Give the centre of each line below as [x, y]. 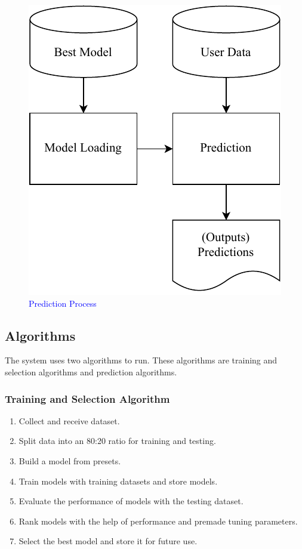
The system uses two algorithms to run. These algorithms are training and [141, 360]
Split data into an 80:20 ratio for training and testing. [117, 441]
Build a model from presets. [70, 460]
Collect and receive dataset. [69, 420]
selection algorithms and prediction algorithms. [91, 371]
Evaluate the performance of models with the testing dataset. [131, 501]
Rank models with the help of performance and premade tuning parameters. [158, 521]
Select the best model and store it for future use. [108, 541]
